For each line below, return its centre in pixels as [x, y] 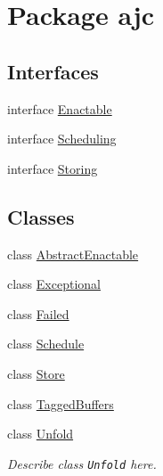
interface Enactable [60, 108]
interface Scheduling [62, 139]
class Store [36, 373]
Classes [41, 216]
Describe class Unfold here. [82, 463]
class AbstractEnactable [73, 254]
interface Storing [53, 168]
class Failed [38, 313]
